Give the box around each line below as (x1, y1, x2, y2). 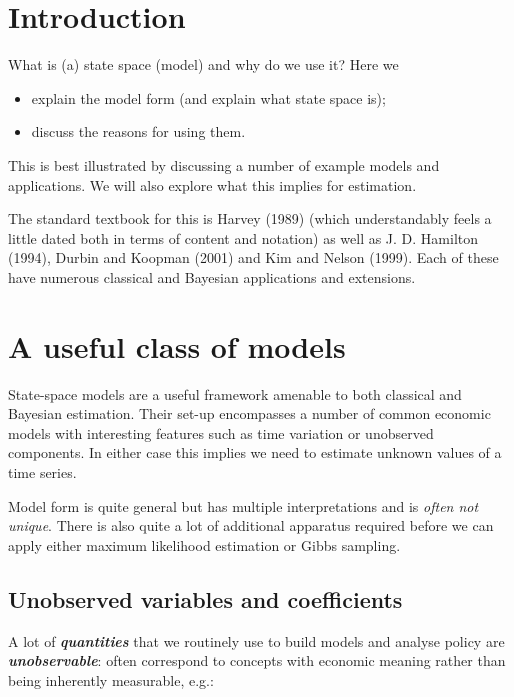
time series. (8, 461, 77, 482)
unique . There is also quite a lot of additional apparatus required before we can (8, 515, 494, 536)
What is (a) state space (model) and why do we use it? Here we (8, 54, 399, 75)
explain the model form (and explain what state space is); (31, 87, 386, 108)
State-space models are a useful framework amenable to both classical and (8, 383, 462, 404)
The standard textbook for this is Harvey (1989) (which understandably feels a (8, 208, 492, 229)
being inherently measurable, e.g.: (8, 669, 214, 690)
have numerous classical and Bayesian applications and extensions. (8, 266, 416, 287)
